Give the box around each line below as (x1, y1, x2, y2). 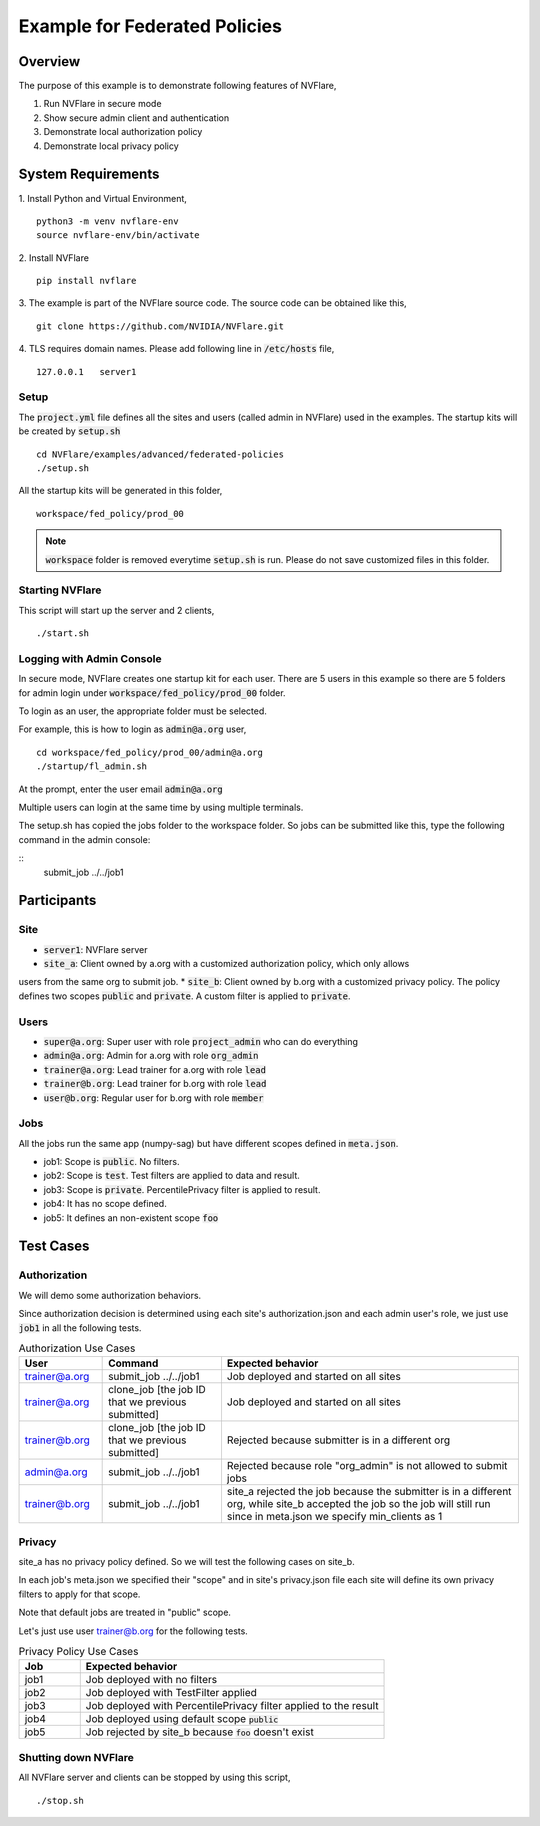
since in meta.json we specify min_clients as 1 (226, 1510, 443, 1524)
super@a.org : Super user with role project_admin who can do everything (43, 1035, 359, 1047)
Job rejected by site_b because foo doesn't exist (85, 1725, 314, 1739)
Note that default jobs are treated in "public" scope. (18, 1606, 232, 1619)
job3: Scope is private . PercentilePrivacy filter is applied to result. (43, 1183, 321, 1195)
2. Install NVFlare (18, 251, 90, 264)
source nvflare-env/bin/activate (36, 230, 200, 241)
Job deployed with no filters (85, 1673, 218, 1687)
